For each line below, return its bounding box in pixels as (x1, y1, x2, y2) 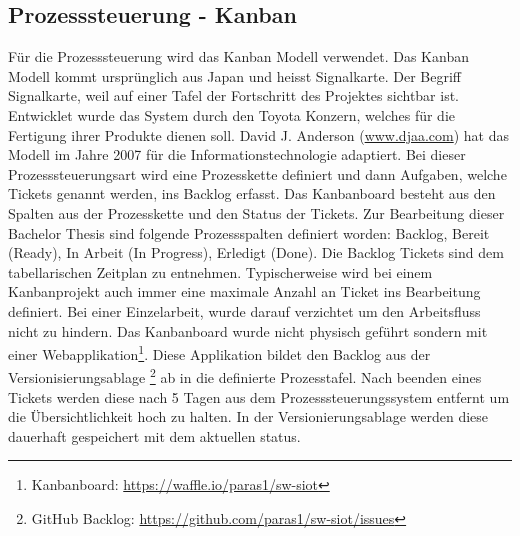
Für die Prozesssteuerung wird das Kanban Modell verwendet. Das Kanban (8, 46, 469, 67)
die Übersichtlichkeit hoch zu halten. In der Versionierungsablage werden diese (8, 406, 489, 427)
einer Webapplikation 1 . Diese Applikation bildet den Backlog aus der (8, 341, 431, 364)
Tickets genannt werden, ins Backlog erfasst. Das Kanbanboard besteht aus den (8, 183, 496, 204)
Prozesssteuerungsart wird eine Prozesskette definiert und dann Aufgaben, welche (8, 163, 507, 184)
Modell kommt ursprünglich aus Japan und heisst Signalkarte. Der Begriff (8, 65, 462, 86)
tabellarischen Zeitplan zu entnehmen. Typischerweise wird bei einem (8, 261, 433, 282)
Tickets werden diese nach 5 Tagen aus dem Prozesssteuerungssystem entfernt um (8, 386, 510, 407)
